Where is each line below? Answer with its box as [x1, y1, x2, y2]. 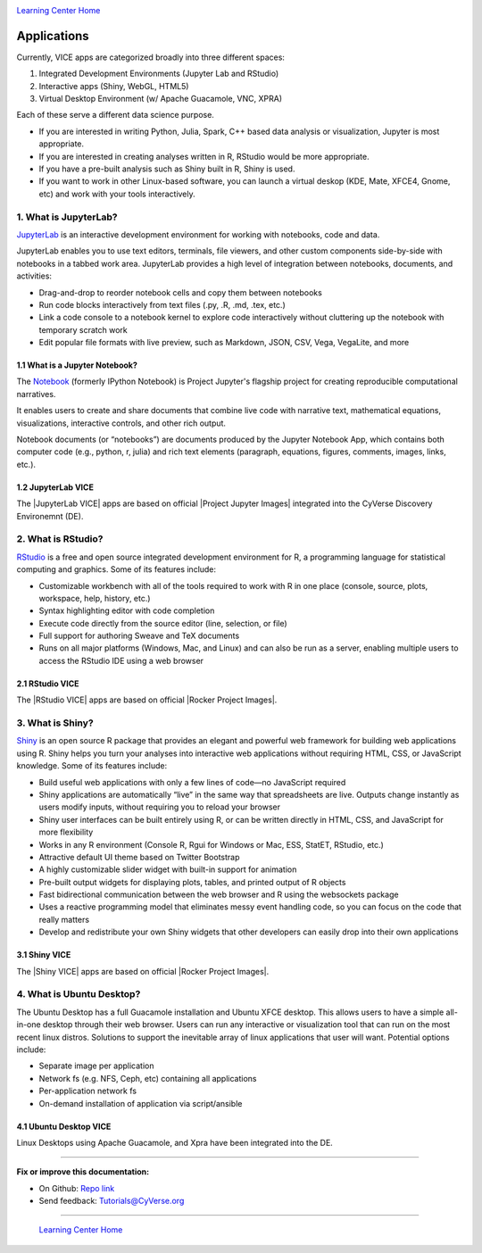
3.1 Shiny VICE [16, 950, 71, 960]
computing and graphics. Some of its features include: [16, 564, 217, 575]
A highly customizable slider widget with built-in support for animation [38, 864, 297, 875]
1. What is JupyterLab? [16, 211, 118, 223]
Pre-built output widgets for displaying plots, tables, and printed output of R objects [38, 876, 346, 887]
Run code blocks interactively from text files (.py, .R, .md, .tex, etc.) [38, 299, 286, 310]
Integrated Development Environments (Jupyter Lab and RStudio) [38, 68, 279, 79]
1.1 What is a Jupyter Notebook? [16, 360, 138, 370]
